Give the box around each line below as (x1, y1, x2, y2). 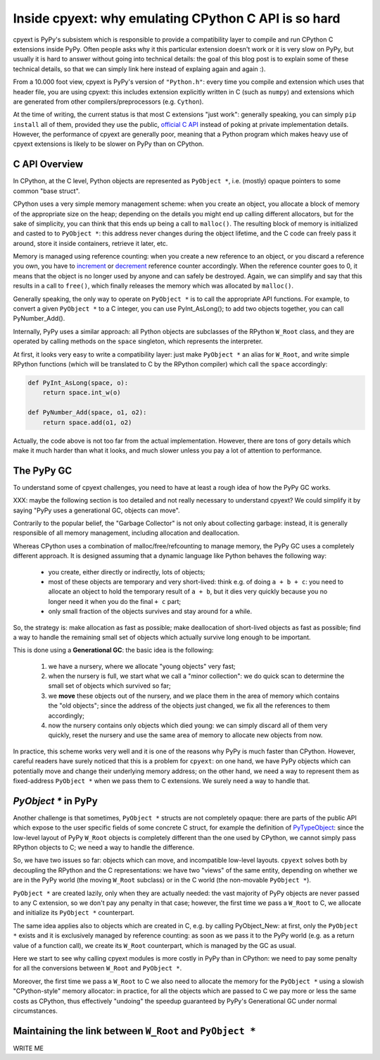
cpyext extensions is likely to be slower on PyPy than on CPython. (13, 140, 204, 148)
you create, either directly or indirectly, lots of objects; (48, 567, 205, 576)
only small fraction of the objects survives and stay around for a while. (48, 607, 253, 616)
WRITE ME (13, 1044, 44, 1052)
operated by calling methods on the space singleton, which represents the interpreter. (13, 337, 263, 345)
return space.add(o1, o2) (42, 418, 132, 426)
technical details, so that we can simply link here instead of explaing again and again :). (13, 64, 266, 73)
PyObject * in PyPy (13, 795, 98, 807)
